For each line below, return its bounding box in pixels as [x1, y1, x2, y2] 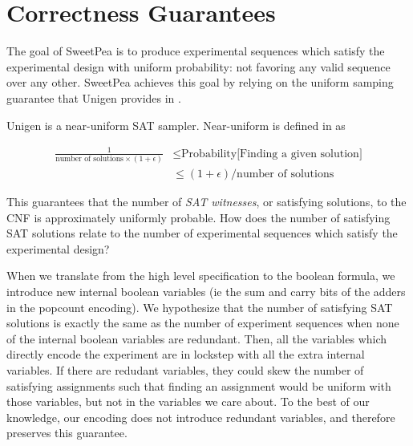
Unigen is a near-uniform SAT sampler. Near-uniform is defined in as [6, 116, 346, 133]
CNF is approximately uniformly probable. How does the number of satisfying [6, 209, 391, 225]
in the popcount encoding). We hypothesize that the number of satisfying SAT [6, 298, 393, 315]
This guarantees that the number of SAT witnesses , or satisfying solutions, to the [6, 193, 407, 210]
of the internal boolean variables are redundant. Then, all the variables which [6, 330, 387, 347]
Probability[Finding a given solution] [181, 148, 362, 160]
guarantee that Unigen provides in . [6, 89, 181, 106]
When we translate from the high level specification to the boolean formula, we [6, 267, 395, 284]
